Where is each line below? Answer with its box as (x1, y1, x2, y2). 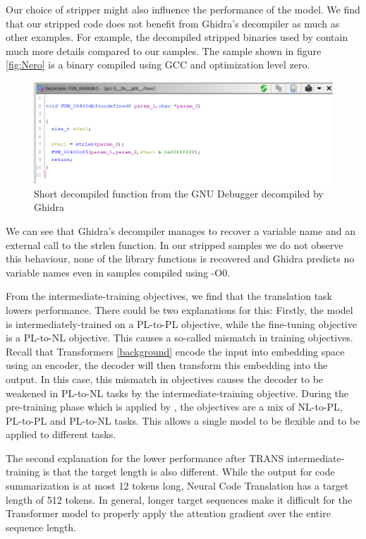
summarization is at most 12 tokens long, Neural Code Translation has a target (6, 478, 349, 493)
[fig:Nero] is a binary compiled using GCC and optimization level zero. (6, 57, 310, 72)
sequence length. (6, 519, 77, 534)
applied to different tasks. (6, 427, 116, 442)
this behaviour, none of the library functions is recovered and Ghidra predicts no (6, 251, 355, 266)
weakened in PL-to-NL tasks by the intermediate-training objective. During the (6, 385, 348, 400)
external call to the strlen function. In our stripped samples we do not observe (6, 237, 343, 252)
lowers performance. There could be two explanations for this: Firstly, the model (6, 302, 353, 317)
